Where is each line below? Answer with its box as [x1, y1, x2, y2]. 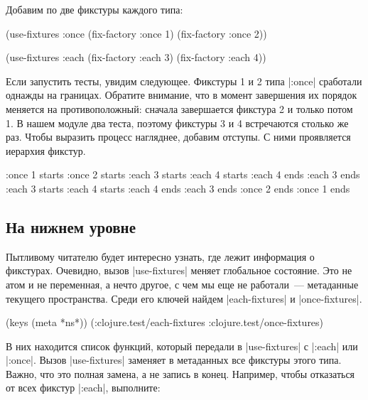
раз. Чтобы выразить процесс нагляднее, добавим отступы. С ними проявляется [6, 129, 351, 144]
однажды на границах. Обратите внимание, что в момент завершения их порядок [6, 87, 357, 102]
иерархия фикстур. [6, 143, 86, 158]
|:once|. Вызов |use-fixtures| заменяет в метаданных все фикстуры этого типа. [6, 352, 342, 367]
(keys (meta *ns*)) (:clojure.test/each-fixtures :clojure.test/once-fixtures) [6, 315, 324, 330]
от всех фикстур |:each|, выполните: [6, 380, 161, 395]
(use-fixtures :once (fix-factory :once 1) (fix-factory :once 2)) [6, 26, 267, 40]
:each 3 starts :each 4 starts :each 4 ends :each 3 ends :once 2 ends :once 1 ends [6, 180, 350, 195]
